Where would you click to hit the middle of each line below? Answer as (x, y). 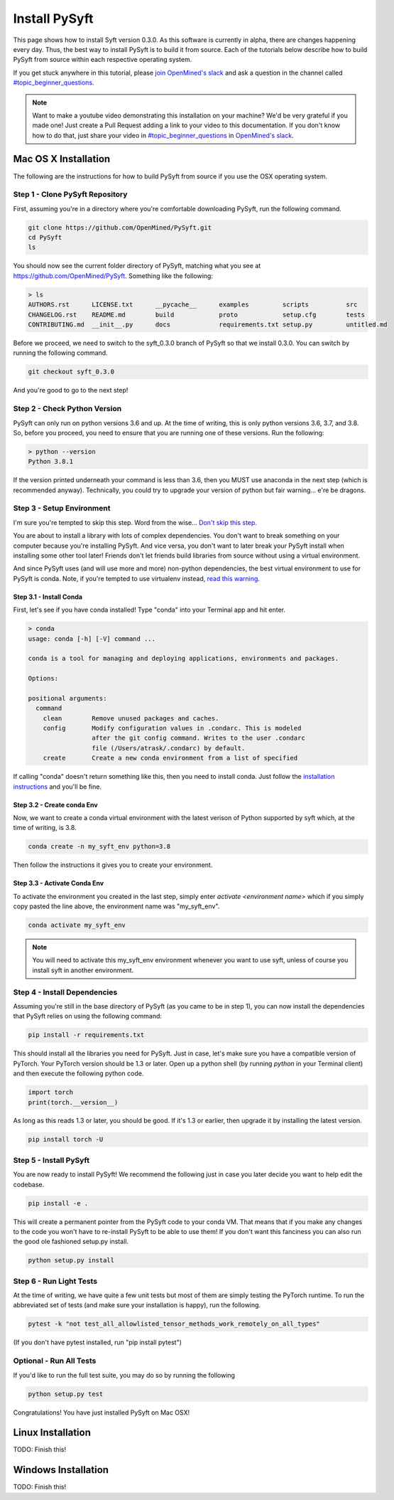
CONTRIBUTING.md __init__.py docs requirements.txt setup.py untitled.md (208, 325)
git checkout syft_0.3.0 (71, 372)
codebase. (29, 1184)
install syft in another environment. (83, 970)
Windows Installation (61, 1470)
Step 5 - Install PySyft (51, 1160)
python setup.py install (71, 1260)
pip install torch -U (66, 1139)
